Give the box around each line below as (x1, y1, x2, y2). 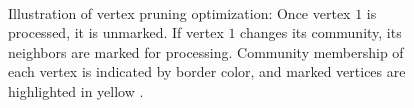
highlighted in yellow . (8, 80, 144, 101)
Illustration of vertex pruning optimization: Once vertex (8, 2, 351, 23)
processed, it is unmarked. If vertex (8, 22, 224, 43)
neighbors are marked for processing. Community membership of (8, 41, 404, 62)
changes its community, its (240, 22, 402, 43)
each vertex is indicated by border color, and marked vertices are (8, 61, 406, 82)
